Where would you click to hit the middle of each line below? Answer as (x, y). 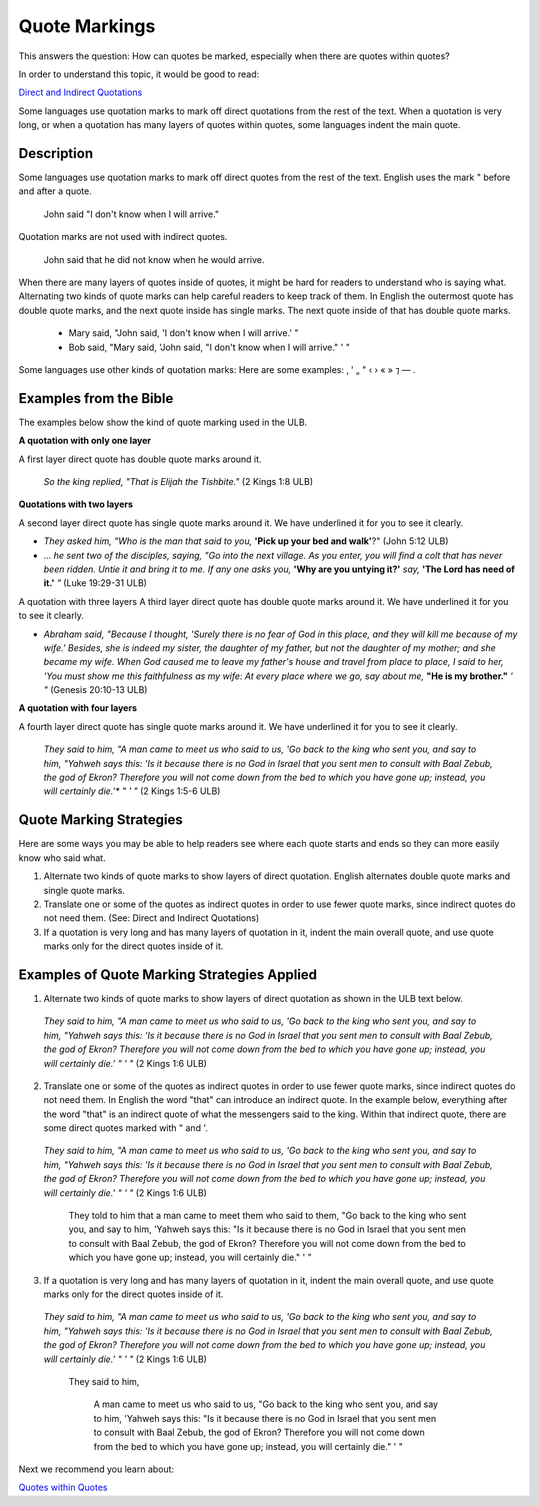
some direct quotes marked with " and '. (126, 1128)
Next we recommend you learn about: (96, 1469)
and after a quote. (55, 191)
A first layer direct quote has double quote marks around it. (140, 459)
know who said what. (62, 857)
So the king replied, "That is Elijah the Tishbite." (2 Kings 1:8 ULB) (178, 481)
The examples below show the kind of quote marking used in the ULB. (163, 422)
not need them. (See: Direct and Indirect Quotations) (151, 918)
